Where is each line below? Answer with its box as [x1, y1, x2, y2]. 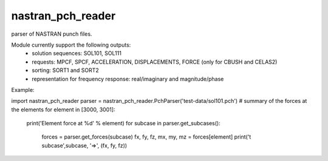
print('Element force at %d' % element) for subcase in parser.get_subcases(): [26, 120, 221, 127]
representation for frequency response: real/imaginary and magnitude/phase [32, 75, 224, 82]
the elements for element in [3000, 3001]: [11, 106, 115, 113]
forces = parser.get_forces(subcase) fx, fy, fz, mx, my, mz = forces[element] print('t [41, 133, 251, 140]
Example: [11, 86, 35, 93]
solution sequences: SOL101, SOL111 [32, 50, 121, 57]
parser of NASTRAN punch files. [11, 30, 92, 38]
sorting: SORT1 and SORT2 [32, 67, 100, 74]
